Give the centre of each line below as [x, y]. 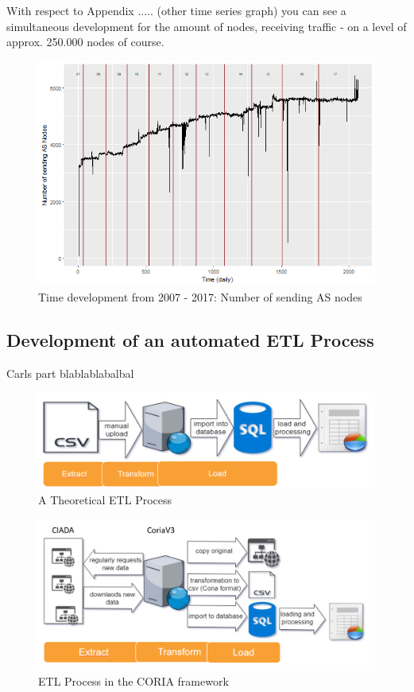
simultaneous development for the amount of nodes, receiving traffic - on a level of [207, 26]
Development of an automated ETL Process [190, 340]
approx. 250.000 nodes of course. [85, 42]
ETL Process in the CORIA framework [133, 681]
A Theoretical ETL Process [105, 500]
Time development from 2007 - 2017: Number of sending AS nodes [200, 297]
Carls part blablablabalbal [70, 373]
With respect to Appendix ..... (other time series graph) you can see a [176, 10]
